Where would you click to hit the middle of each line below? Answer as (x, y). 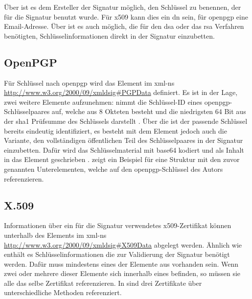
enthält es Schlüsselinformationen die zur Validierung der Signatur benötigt (117, 254)
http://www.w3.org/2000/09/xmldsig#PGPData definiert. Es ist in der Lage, (121, 92)
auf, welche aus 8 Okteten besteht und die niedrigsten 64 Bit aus (149, 111)
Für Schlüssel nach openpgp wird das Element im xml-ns (89, 82)
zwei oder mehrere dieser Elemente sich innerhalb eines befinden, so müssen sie (122, 273)
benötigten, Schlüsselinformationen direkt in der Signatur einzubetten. (109, 35)
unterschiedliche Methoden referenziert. (63, 292)
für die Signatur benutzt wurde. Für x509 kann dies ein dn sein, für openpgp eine (126, 16)
